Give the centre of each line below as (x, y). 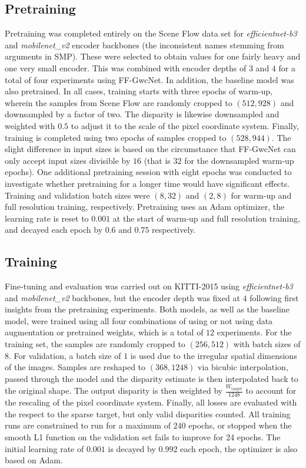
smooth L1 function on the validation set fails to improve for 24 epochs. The (143, 437)
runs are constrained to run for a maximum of (88, 425)
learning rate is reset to (47, 218)
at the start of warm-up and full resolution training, (206, 218)
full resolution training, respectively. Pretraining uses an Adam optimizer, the (145, 207)
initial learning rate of (44, 448)
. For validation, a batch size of (65, 355)
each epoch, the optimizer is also (239, 448)
